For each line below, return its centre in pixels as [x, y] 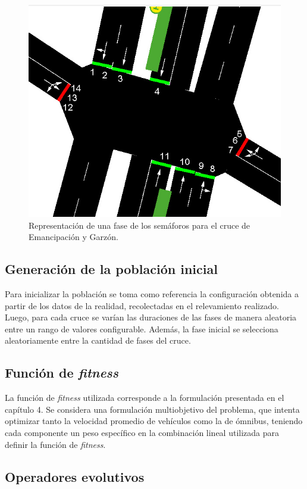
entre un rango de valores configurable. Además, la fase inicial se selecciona [142, 328]
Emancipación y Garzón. [73, 237]
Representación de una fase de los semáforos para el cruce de [140, 225]
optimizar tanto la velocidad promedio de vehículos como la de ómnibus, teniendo [154, 421]
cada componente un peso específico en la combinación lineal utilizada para [142, 432]
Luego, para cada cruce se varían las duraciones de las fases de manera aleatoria [151, 317]
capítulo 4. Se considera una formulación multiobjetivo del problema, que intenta [152, 409]
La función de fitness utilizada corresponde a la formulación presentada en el [145, 398]
